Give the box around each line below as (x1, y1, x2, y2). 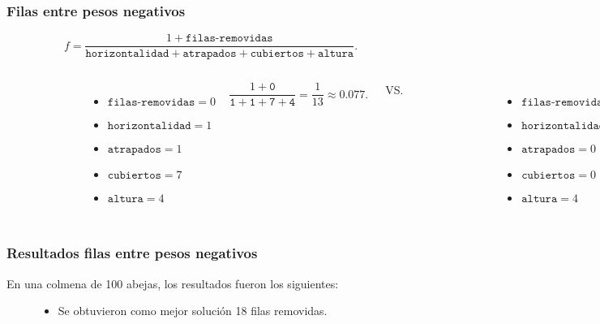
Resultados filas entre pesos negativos (6, 243, 258, 263)
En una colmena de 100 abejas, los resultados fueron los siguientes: (6, 274, 339, 292)
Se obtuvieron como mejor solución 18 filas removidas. (58, 302, 328, 319)
